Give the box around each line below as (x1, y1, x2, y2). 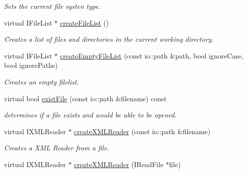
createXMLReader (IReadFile (74, 159, 164, 169)
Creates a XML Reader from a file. (4, 143, 109, 153)
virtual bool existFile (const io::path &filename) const (4, 93, 167, 103)
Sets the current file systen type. (4, 1, 101, 11)
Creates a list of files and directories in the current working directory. (4, 34, 214, 44)
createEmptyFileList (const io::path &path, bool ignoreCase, (60, 50, 244, 60)
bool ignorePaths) (4, 60, 58, 70)
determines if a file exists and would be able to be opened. (4, 110, 177, 120)
